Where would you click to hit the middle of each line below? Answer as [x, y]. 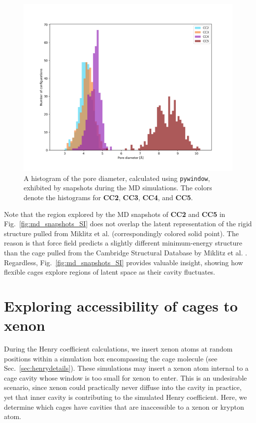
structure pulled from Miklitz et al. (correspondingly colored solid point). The [121, 233]
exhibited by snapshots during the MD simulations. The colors [118, 188]
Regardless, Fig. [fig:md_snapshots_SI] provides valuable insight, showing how [124, 262]
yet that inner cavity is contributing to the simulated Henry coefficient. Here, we [126, 397]
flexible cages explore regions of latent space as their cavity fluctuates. [110, 272]
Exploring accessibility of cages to [121, 305]
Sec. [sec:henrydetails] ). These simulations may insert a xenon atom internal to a [126, 368]
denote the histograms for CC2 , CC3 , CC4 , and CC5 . [108, 197]
